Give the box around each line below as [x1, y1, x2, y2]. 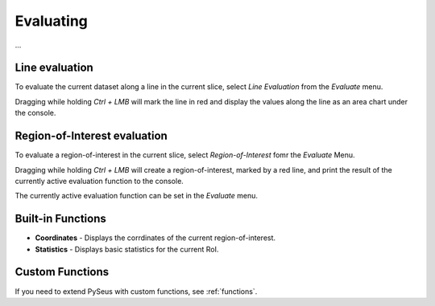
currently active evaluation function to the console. [14, 176, 184, 186]
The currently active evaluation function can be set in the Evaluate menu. [14, 191, 258, 201]
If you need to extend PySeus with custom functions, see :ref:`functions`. [14, 286, 258, 296]
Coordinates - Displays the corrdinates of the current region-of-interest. [35, 233, 276, 243]
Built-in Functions [14, 212, 106, 226]
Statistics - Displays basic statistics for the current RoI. [35, 244, 219, 254]
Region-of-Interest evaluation [14, 129, 168, 143]
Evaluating [14, 12, 89, 30]
